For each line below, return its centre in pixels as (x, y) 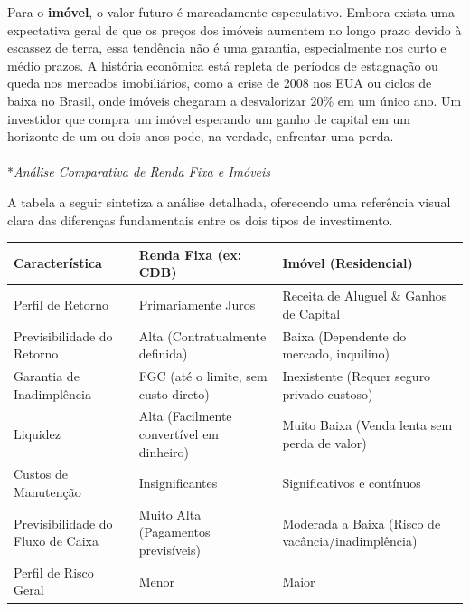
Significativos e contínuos (352, 483)
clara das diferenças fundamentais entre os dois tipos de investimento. (200, 220)
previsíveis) (169, 550)
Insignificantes (178, 483)
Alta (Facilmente (185, 416)
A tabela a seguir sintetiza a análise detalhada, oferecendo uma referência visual (229, 201)
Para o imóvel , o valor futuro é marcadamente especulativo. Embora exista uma (231, 12)
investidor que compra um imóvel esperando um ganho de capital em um (209, 118)
